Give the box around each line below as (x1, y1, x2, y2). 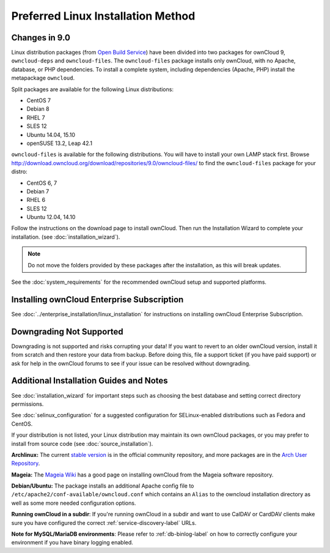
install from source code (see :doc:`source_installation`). (11, 440, 153, 447)
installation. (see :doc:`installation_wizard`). (11, 233, 120, 240)
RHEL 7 (26, 114, 45, 121)
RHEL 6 (26, 196, 46, 204)
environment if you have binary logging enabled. (11, 539, 134, 546)
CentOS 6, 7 (26, 179, 57, 187)
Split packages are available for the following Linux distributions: (11, 86, 174, 93)
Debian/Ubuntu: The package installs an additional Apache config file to (11, 482, 194, 489)
